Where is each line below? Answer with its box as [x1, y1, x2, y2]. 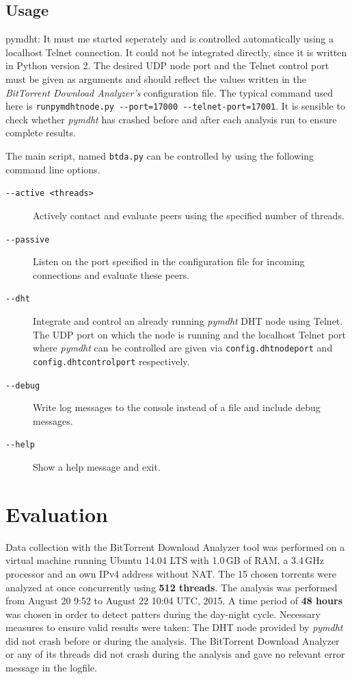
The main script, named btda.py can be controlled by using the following [5, 149, 314, 163]
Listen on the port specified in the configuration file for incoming [33, 254, 305, 269]
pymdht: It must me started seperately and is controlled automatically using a [5, 32, 334, 46]
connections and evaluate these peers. [33, 267, 189, 282]
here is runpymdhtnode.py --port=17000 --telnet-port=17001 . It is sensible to [5, 99, 345, 113]
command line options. [5, 162, 100, 176]
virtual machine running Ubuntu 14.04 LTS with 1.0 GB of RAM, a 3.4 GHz [5, 553, 325, 567]
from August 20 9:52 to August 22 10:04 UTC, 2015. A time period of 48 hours [5, 593, 343, 608]
